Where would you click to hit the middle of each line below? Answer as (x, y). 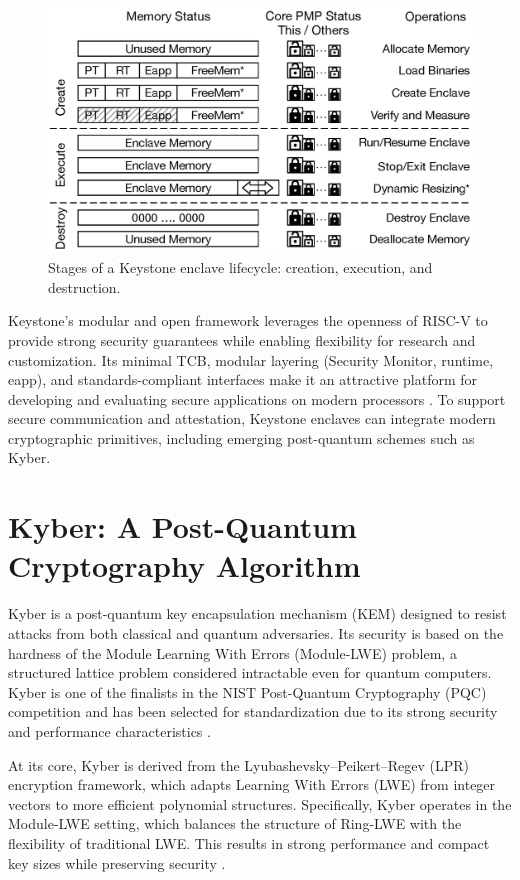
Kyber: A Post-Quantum (182, 526)
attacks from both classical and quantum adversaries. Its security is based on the (256, 632)
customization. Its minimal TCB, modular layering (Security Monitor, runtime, (251, 359)
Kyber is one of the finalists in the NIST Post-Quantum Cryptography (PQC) (247, 691)
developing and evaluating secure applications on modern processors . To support (257, 398)
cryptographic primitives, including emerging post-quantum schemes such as (241, 437)
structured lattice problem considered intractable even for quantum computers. (250, 672)
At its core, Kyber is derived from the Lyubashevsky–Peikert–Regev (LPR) (238, 764)
